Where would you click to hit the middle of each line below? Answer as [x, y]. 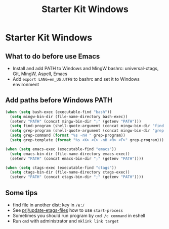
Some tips [22, 193]
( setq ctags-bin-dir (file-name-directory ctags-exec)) [70, 173]
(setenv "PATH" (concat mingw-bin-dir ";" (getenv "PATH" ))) [76, 121]
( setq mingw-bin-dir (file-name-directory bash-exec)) [69, 117]
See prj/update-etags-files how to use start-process [68, 210]
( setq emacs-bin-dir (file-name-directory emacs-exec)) [70, 154]
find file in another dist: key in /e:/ [49, 205]
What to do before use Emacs [53, 56]
